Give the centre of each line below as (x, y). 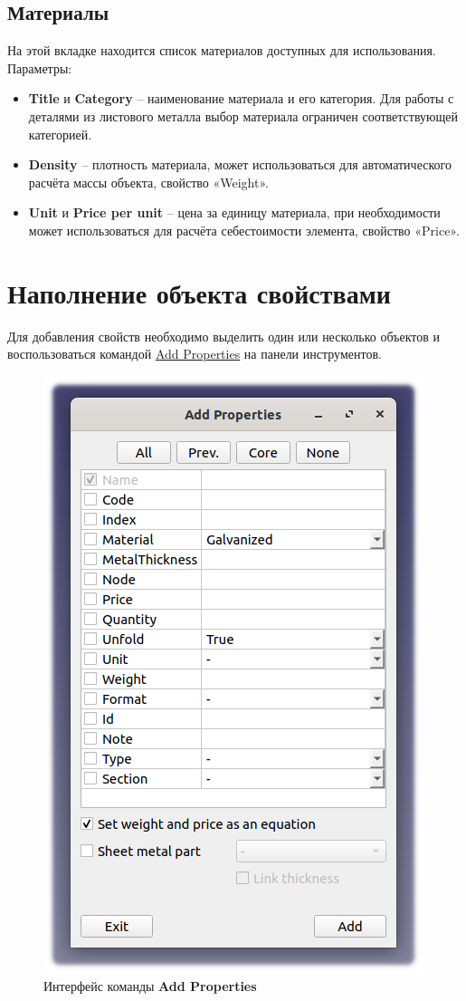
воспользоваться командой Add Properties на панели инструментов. (195, 354)
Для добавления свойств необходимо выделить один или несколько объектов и (223, 336)
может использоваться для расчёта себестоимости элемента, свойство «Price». (244, 230)
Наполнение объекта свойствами (199, 292)
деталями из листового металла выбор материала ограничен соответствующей (243, 115)
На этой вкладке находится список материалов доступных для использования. (222, 50)
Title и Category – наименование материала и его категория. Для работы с (241, 98)
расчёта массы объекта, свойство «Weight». (148, 182)
